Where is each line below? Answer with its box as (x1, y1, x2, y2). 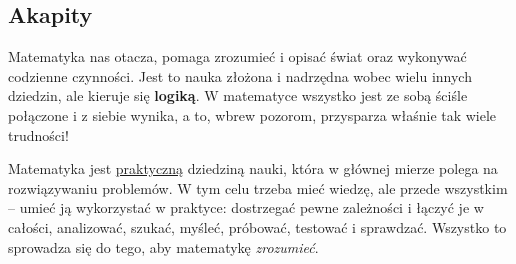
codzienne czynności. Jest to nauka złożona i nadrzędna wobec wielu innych (8, 65, 472, 86)
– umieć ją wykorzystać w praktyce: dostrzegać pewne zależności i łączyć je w (8, 197, 484, 218)
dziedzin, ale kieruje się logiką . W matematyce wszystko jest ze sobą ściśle (8, 85, 468, 106)
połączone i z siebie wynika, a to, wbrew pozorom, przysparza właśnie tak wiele (8, 104, 497, 125)
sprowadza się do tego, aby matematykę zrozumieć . (8, 236, 319, 257)
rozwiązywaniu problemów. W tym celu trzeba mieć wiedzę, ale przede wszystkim (8, 177, 508, 198)
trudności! (8, 124, 69, 145)
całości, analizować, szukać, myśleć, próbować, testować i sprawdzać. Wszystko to (8, 216, 507, 237)
